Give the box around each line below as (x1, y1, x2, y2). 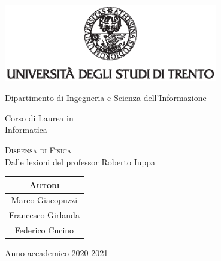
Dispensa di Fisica (5, 143, 72, 156)
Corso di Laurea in (5, 111, 74, 124)
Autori (29, 178, 60, 191)
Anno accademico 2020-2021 (5, 247, 108, 259)
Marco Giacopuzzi (11, 194, 78, 206)
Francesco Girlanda (9, 209, 80, 221)
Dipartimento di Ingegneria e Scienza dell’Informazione (5, 91, 207, 104)
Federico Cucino (14, 224, 74, 236)
